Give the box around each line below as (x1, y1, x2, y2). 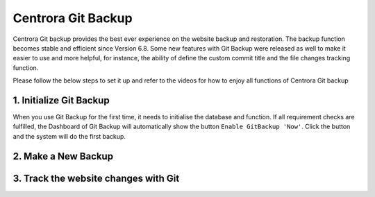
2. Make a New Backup (12, 150, 114, 162)
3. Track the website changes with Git (12, 172, 180, 184)
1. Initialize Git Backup (12, 94, 110, 106)
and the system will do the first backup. (12, 132, 126, 140)
